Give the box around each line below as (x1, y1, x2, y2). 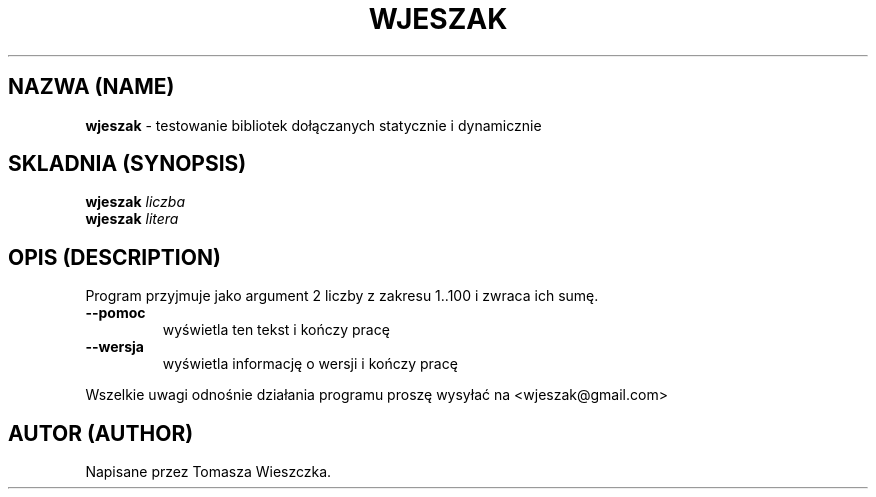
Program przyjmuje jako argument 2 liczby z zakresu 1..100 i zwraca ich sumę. (85, 287, 599, 305)
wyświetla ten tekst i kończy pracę (162, 321, 390, 339)
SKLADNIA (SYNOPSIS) (8, 151, 247, 177)
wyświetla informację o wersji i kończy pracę (162, 355, 458, 373)
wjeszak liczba (85, 193, 185, 211)
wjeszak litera (85, 210, 179, 228)
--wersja (85, 338, 145, 356)
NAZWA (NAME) (8, 74, 175, 100)
